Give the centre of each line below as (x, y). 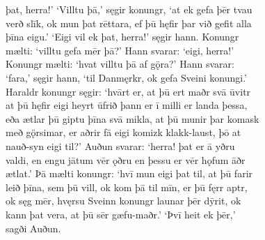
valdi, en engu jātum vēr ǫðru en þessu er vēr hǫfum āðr (126, 159)
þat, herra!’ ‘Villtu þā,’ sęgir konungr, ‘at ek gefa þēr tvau (129, 9)
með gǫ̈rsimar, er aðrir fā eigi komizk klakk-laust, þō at (123, 132)
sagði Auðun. (33, 228)
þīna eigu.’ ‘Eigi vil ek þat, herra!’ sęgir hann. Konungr (122, 37)
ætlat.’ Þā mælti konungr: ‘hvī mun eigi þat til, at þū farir (129, 173)
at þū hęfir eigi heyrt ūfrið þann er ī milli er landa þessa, (127, 105)
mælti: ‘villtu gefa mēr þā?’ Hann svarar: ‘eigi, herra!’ (120, 50)
